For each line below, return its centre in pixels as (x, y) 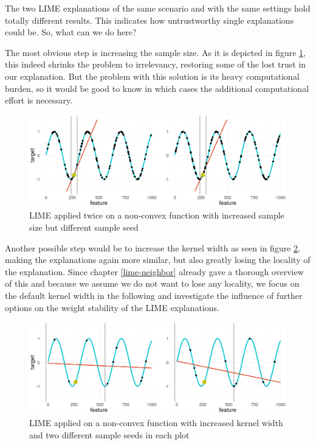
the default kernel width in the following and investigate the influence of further (154, 296)
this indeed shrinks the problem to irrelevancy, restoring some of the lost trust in (156, 64)
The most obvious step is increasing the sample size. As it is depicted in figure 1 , (155, 52)
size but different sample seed (84, 227)
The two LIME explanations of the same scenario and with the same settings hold (158, 8)
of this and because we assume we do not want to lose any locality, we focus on (152, 283)
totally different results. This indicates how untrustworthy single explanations (149, 20)
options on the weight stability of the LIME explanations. (112, 307)
